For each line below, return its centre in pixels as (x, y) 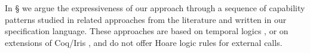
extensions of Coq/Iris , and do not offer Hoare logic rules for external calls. (144, 42)
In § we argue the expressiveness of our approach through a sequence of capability (155, 8)
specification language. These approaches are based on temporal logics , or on (147, 31)
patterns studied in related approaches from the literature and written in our (146, 19)
